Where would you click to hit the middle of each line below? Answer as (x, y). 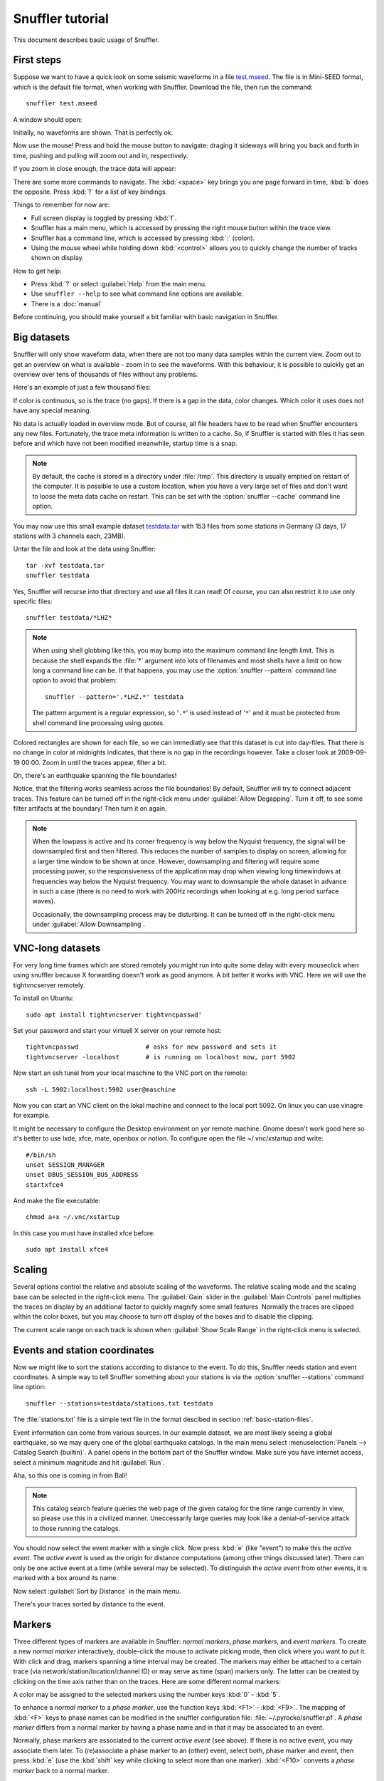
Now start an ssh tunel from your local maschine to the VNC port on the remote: (130, 1073)
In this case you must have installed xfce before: (84, 1233)
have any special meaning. (52, 410)
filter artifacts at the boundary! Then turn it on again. (90, 809)
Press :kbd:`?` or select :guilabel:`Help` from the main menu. (119, 284)
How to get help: (37, 271)
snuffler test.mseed (62, 104)
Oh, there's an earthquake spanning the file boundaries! (95, 776)
